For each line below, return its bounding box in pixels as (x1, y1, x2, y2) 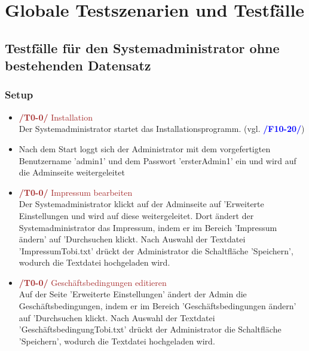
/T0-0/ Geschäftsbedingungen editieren (19, 276, 167, 288)
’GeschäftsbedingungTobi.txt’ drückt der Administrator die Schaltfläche (19, 323, 282, 335)
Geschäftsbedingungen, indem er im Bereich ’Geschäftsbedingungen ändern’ (19, 300, 296, 312)
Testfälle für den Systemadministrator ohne (5, 38, 280, 57)
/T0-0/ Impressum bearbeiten (19, 186, 133, 198)
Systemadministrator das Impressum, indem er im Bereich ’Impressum (19, 221, 277, 233)
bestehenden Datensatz (5, 56, 151, 75)
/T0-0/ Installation (19, 110, 93, 123)
